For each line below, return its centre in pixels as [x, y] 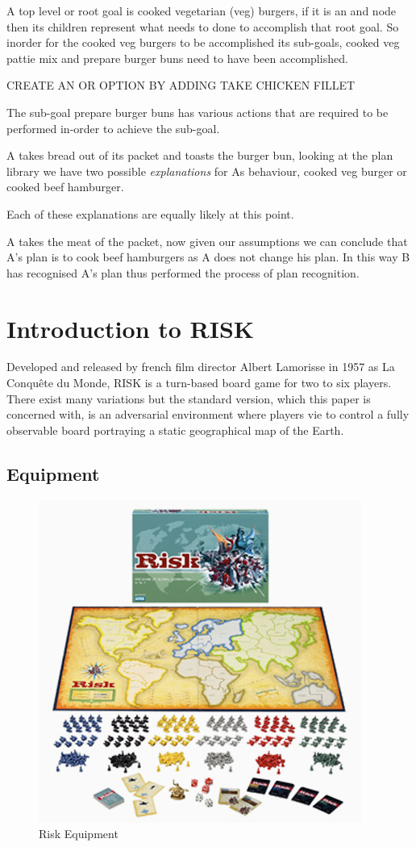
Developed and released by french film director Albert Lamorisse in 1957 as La [201, 367]
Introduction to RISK [131, 328]
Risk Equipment [79, 834]
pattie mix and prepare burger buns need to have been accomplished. [177, 58]
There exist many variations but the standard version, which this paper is [189, 398]
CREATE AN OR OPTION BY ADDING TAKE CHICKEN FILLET [181, 85]
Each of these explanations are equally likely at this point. [150, 213]
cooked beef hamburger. [65, 187]
